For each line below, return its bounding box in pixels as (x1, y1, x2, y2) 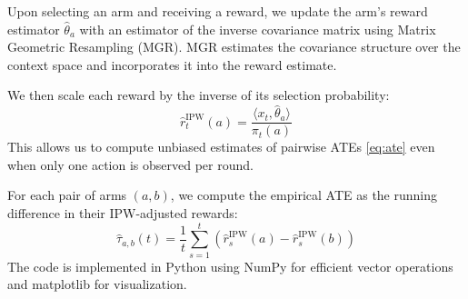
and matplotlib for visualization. (7, 274, 187, 294)
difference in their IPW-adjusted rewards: (7, 204, 238, 223)
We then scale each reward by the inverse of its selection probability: (7, 85, 390, 105)
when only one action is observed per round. (7, 154, 254, 174)
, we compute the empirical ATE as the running (170, 185, 438, 204)
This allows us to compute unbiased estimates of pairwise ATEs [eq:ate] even (7, 137, 435, 156)
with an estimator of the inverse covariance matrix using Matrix (79, 19, 436, 38)
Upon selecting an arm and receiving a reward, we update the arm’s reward (7, 2, 428, 20)
